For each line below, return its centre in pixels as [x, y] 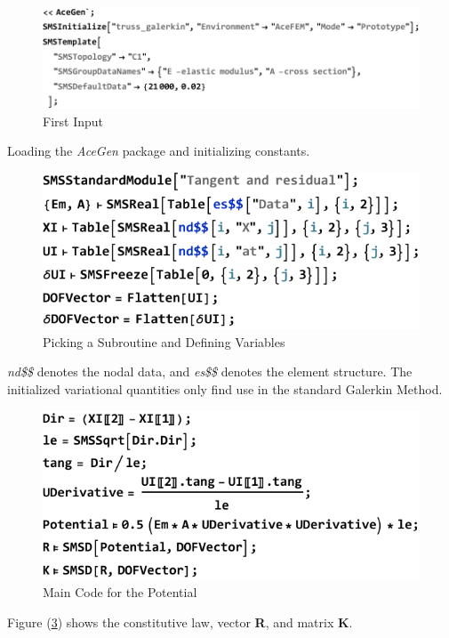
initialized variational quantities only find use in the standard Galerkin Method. [225, 388]
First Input [73, 121]
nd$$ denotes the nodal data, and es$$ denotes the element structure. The [210, 371]
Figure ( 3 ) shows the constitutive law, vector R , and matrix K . [180, 622]
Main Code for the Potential [120, 592]
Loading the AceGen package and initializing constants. [159, 151]
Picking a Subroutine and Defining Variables [164, 341]
